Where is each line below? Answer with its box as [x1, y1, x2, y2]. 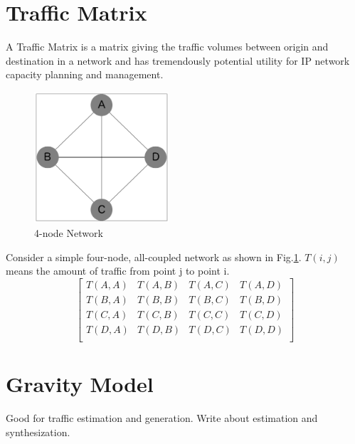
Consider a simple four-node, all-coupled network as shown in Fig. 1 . [6, 249, 302, 264]
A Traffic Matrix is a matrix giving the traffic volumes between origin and [6, 39, 329, 54]
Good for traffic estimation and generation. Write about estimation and [6, 411, 318, 425]
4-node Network [34, 225, 103, 240]
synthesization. [6, 424, 70, 439]
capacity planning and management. [6, 67, 164, 82]
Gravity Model [6, 369, 154, 398]
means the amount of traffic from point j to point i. [6, 263, 230, 278]
